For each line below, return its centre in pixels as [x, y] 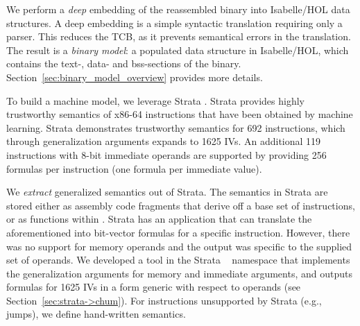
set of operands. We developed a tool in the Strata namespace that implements [178, 260]
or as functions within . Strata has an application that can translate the [159, 219]
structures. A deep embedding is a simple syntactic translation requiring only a [174, 23]
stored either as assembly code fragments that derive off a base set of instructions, [181, 205]
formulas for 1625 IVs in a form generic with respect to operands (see [154, 287]
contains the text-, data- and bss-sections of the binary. [124, 63]
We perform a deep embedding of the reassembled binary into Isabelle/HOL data [178, 9]
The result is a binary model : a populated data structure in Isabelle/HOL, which [178, 50]
